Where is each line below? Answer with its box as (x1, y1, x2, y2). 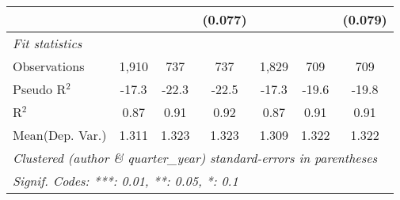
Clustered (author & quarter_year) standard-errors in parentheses (13, 149, 378, 167)
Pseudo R (13, 80, 67, 98)
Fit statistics (13, 34, 82, 52)
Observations (13, 57, 85, 75)
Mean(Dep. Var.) (13, 126, 107, 144)
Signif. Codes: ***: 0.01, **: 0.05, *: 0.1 (13, 172, 238, 190)
